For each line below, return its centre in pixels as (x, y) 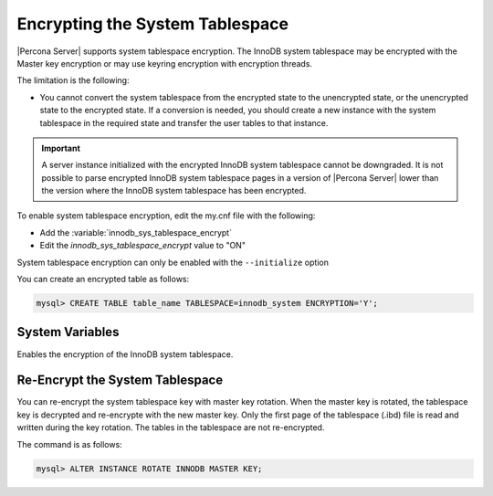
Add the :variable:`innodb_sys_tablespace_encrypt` (136, 232)
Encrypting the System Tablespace (153, 24)
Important (61, 148)
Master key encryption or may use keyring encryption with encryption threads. (165, 63)
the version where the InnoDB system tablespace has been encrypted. (174, 191)
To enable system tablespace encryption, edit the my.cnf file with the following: (166, 216)
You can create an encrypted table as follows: (103, 280)
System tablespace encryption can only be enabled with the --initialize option (173, 262)
